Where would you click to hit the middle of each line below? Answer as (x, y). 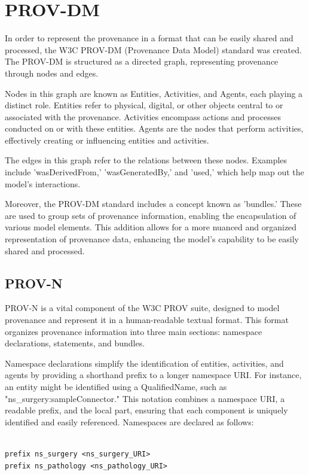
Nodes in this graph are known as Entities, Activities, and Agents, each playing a (154, 93)
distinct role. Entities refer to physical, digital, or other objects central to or (144, 105)
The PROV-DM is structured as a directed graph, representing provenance (142, 61)
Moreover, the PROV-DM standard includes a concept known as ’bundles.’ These (153, 204)
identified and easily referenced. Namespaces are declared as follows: (129, 421)
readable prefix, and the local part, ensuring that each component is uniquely (146, 410)
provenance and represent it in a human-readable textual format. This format (147, 320)
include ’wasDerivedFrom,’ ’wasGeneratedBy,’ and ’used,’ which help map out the (154, 172)
